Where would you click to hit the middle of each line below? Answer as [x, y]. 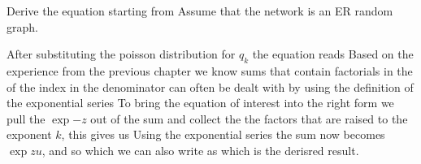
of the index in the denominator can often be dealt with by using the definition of [210, 86]
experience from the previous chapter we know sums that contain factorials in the [210, 70]
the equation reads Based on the [333, 54]
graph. [22, 26]
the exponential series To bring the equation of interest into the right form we [200, 103]
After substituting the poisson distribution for [121, 54]
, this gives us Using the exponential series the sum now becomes [223, 134]
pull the [26, 118]
